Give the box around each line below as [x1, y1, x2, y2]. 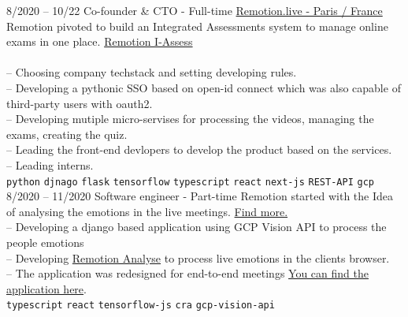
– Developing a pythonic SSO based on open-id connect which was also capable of [6, 79, 401, 95]
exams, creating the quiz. [6, 125, 128, 142]
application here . [6, 280, 87, 296]
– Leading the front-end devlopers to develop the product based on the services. [6, 141, 392, 158]
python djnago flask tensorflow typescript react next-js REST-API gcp [6, 176, 374, 188]
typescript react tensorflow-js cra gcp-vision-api [6, 300, 275, 311]
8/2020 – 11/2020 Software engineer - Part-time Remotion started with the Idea [6, 188, 393, 204]
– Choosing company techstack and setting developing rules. [6, 64, 297, 80]
